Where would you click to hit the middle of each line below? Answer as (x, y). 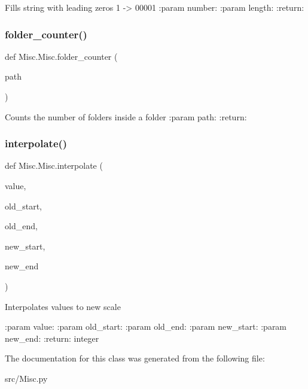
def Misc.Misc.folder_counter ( (61, 56)
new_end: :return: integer (52, 338)
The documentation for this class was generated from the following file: (135, 358)
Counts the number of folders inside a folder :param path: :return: (126, 116)
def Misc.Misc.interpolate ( (54, 165)
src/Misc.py (26, 378)
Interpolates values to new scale (63, 306)
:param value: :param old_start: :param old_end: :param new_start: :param (146, 326)
